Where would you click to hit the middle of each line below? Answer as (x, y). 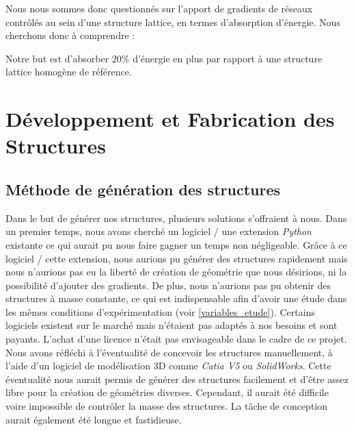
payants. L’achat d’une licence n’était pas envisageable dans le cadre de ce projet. (176, 339)
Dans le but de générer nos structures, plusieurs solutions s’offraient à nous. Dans (176, 218)
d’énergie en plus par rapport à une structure (228, 58)
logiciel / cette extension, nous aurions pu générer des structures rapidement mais (177, 258)
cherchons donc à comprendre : (70, 35)
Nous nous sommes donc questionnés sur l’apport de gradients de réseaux (159, 8)
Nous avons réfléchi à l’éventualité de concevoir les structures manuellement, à (169, 352)
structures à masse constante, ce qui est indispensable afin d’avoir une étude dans (176, 298)
